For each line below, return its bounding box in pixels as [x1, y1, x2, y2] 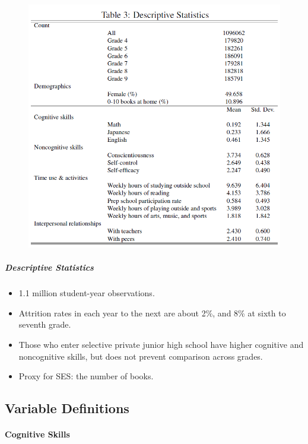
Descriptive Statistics [5, 261, 94, 274]
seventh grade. [18, 318, 71, 331]
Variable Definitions [5, 399, 129, 417]
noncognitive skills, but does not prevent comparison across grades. [18, 350, 263, 362]
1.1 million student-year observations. [18, 287, 155, 299]
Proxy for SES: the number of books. [18, 370, 154, 382]
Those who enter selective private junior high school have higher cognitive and [18, 338, 304, 350]
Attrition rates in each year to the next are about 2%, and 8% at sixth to [18, 306, 286, 319]
